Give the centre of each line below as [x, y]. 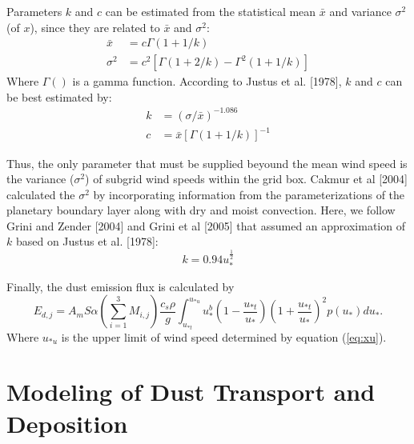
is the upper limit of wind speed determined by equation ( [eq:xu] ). [224, 336]
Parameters [34, 11]
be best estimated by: [59, 96]
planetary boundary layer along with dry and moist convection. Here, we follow [201, 210]
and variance [360, 11]
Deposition [67, 423]
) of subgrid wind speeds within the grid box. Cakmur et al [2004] [246, 179]
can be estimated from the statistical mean [211, 11]
